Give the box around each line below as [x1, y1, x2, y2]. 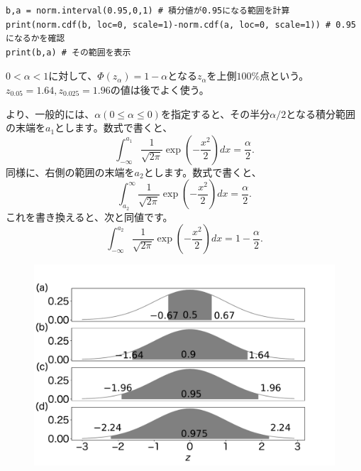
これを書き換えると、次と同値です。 [6, 209, 173, 224]
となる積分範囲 [286, 106, 355, 121]
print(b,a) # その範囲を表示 [6, 47, 131, 58]
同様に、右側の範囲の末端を [6, 164, 135, 179]
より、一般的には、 [6, 106, 95, 121]
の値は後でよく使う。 [110, 82, 209, 97]
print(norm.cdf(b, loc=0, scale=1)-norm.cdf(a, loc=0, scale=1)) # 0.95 [6, 19, 356, 30]
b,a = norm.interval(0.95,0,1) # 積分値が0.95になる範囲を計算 [6, 6, 290, 16]
